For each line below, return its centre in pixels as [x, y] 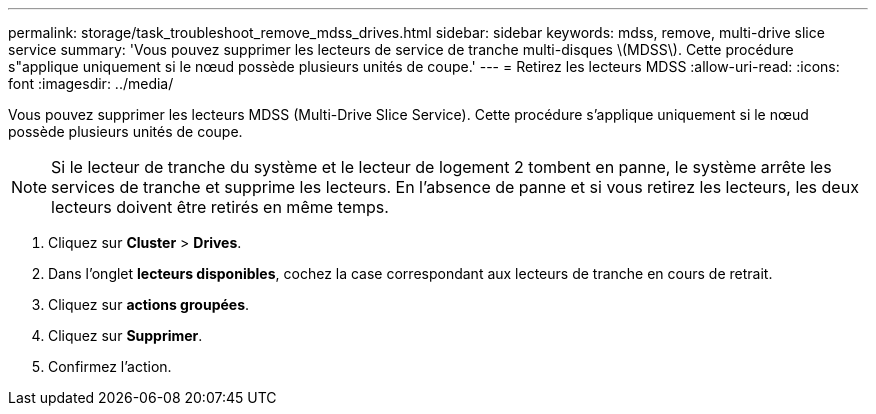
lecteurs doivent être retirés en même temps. [220, 207]
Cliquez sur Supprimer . [125, 335]
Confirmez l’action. [110, 366]
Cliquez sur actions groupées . [149, 304]
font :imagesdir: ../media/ [91, 83]
